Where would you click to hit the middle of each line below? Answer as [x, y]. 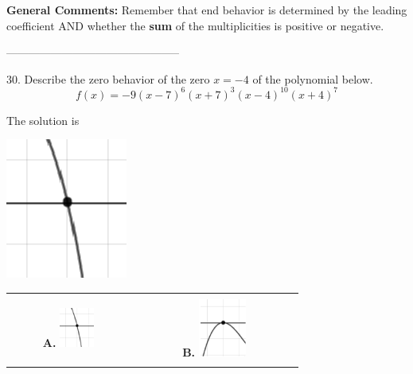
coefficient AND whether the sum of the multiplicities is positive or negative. [195, 25]
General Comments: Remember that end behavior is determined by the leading [207, 10]
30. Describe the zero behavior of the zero [108, 78]
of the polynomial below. [313, 78]
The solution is [43, 120]
